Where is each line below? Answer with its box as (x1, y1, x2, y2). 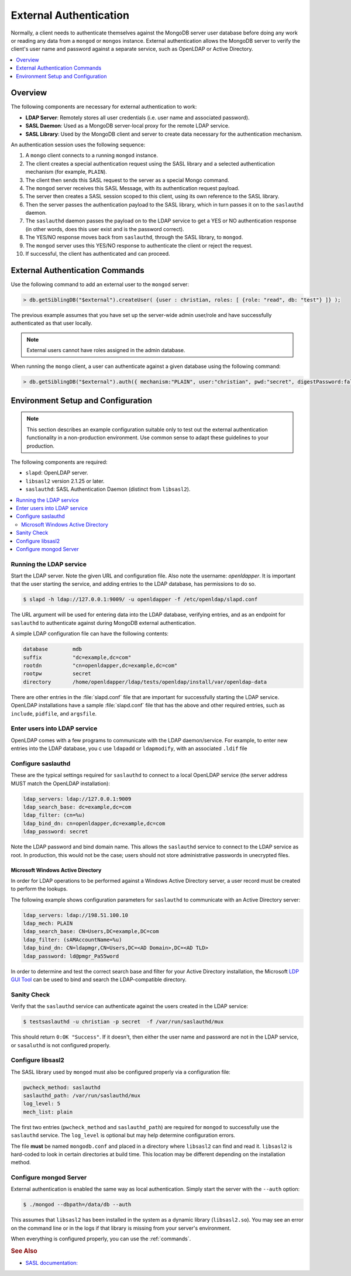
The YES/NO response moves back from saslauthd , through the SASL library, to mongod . (25, 234, 243, 241)
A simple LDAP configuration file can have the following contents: (11, 630, 169, 637)
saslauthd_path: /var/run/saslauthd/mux (23, 1092, 140, 1099)
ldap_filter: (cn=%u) (23, 812, 85, 818)
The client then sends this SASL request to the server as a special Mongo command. (25, 176, 229, 184)
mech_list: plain (23, 1109, 73, 1115)
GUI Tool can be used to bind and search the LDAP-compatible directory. (11, 976, 187, 983)
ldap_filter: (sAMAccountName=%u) (23, 936, 122, 943)
